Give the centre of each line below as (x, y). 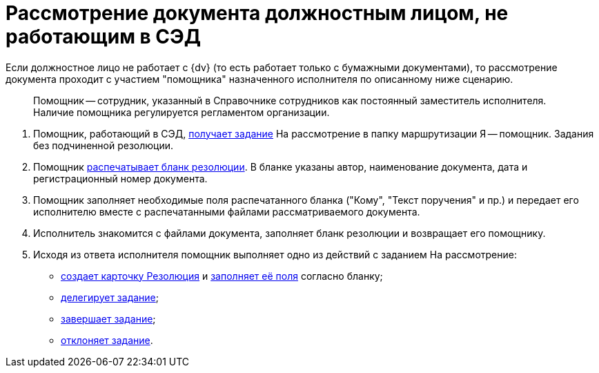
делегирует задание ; (110, 297)
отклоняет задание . (107, 340)
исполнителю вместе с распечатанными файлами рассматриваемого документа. (227, 211)
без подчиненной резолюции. (104, 145)
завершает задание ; (108, 318)
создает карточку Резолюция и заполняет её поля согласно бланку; (222, 276)
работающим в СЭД (104, 37)
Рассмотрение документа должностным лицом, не (257, 13)
